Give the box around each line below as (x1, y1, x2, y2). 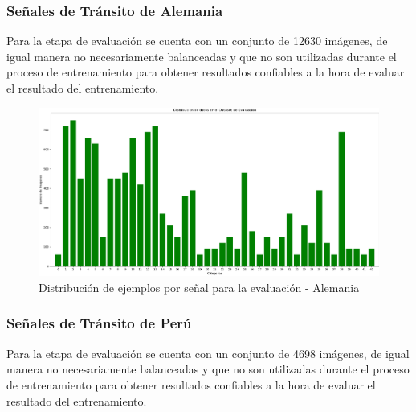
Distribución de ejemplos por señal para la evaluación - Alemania (39, 278, 360, 295)
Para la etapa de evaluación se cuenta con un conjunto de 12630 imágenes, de (6, 32, 388, 49)
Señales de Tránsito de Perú (6, 313, 192, 333)
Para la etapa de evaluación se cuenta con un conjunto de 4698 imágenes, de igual (6, 344, 410, 361)
